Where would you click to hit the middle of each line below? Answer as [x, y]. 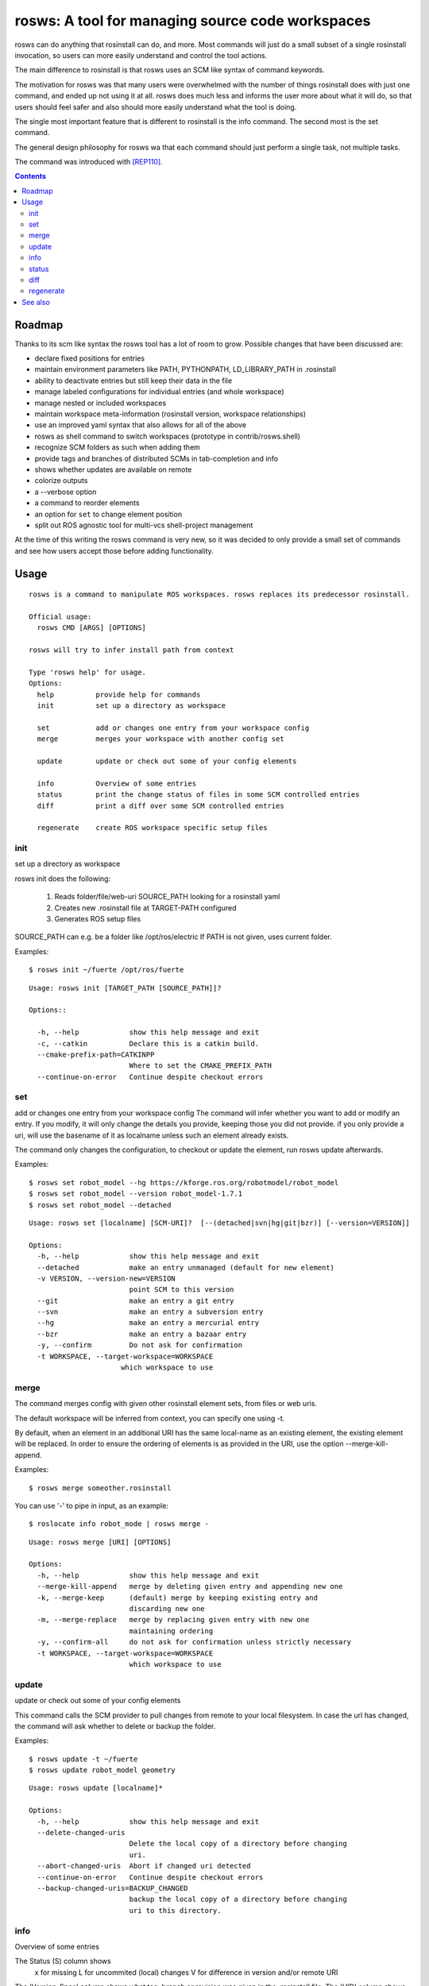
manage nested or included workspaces [100, 403]
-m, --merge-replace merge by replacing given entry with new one [173, 1620]
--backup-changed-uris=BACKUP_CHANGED [112, 1888]
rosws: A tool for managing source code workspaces [193, 21]
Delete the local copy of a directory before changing [238, 1844]
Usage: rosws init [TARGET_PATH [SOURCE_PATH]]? [125, 988]
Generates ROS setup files [98, 919]
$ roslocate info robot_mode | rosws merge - [119, 1524]
